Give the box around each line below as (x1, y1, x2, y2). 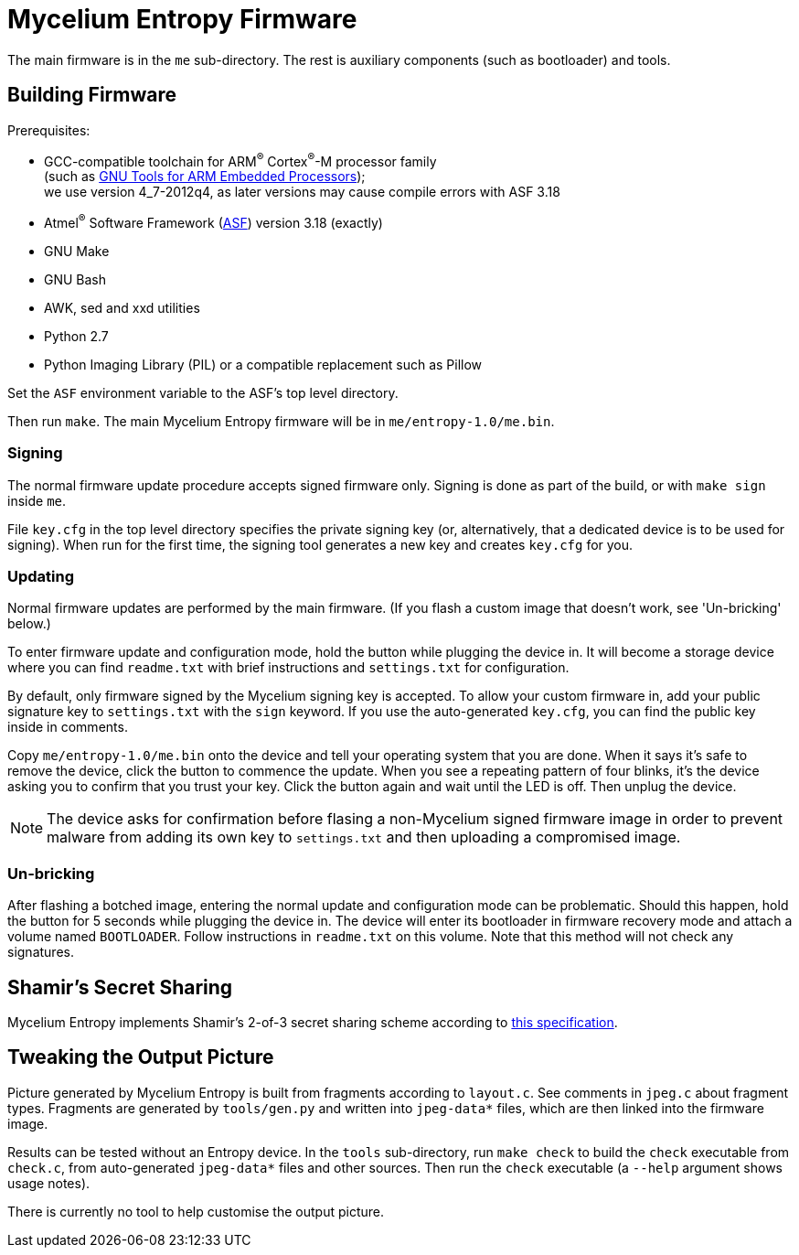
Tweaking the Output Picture (7, 1046, 274, 1069)
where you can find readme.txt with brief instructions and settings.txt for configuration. (7, 660, 570, 676)
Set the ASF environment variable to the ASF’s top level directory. (7, 384, 399, 401)
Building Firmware (7, 83, 177, 107)
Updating (7, 567, 75, 586)
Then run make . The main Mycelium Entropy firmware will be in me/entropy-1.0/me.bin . (7, 413, 555, 429)
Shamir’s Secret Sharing (7, 975, 233, 999)
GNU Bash (44, 271, 107, 287)
